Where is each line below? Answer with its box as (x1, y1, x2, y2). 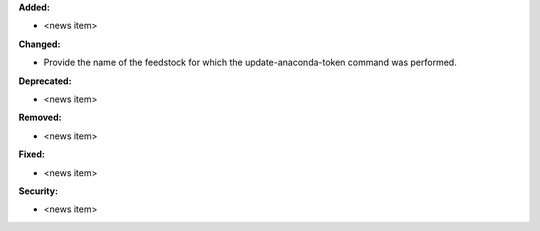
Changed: (18, 38, 61, 50)
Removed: (18, 111, 62, 124)
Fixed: (18, 148, 45, 160)
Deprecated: (18, 75, 72, 87)
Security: (18, 185, 59, 197)
